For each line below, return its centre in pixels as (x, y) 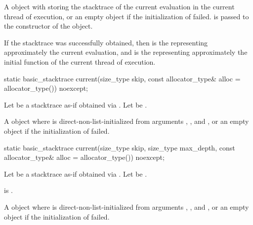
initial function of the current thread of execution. (80, 61)
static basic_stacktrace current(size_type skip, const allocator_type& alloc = (122, 78)
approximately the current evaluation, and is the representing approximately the (126, 52)
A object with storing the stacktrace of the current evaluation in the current (119, 6)
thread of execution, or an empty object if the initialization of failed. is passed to (126, 16)
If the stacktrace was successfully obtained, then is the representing (106, 42)
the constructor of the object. (48, 26)
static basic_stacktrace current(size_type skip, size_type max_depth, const (120, 147)
